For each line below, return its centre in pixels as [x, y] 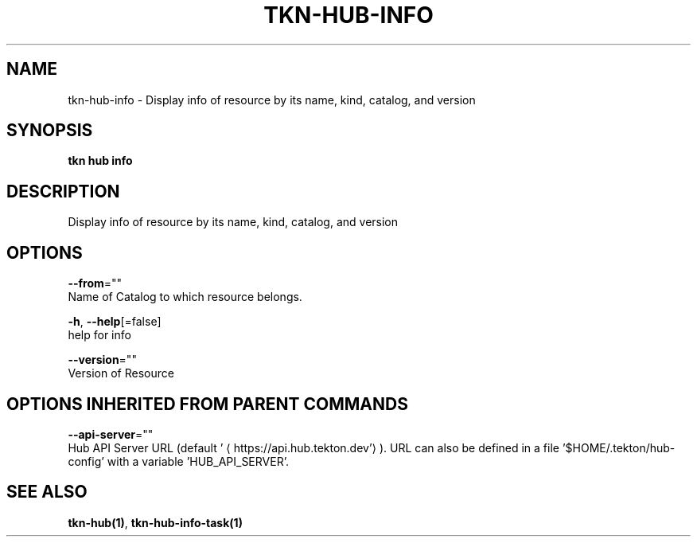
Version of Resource [121, 373]
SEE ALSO [47, 492]
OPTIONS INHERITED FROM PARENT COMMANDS [207, 404]
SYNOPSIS [50, 131]
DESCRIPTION [63, 191]
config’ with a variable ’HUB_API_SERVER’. [178, 461]
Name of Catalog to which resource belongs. [185, 297]
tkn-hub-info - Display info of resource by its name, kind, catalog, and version [272, 100]
